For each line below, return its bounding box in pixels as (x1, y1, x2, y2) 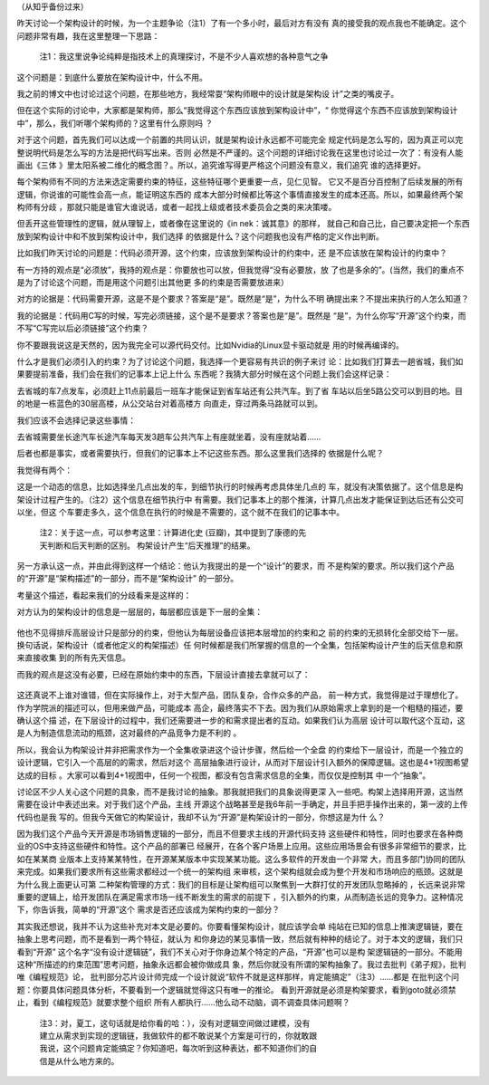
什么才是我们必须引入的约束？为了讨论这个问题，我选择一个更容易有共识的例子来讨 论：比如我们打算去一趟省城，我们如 (16, 356, 464, 367)
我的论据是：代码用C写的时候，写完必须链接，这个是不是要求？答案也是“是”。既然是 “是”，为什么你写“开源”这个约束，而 (16, 310, 466, 321)
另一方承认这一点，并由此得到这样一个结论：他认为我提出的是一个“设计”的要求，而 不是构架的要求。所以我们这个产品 (16, 561, 455, 571)
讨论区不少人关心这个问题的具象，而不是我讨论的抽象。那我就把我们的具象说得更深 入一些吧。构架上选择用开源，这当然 (16, 786, 464, 797)
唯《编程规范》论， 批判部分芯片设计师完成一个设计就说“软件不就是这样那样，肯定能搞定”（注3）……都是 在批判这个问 (16, 972, 460, 983)
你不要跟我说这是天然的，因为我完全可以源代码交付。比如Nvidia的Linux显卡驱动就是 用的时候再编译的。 (16, 340, 405, 350)
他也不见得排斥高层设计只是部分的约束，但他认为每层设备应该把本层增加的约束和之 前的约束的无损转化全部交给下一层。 (16, 627, 464, 638)
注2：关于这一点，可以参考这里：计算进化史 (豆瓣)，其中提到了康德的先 (39, 527, 307, 538)
